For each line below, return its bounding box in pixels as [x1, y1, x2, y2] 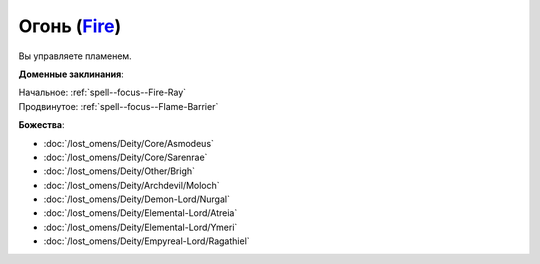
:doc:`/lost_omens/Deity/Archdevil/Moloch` [43, 179, 220, 191]
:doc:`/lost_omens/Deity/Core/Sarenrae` [43, 151, 208, 163]
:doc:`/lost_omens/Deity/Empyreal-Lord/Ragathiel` [43, 235, 250, 247]
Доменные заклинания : [18, 68, 124, 80]
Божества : [18, 119, 65, 131]
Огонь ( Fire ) [18, 15, 122, 37]
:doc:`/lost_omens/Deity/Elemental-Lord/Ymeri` [43, 221, 238, 233]
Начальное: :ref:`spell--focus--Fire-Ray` [18, 86, 187, 99]
